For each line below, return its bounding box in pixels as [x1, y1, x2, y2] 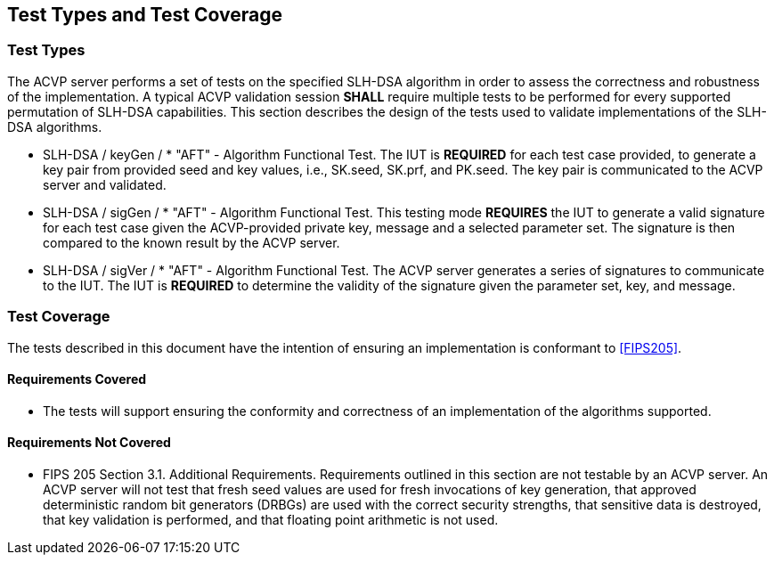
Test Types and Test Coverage [7, 4, 282, 26]
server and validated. [43, 176, 167, 192]
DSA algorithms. [7, 118, 102, 134]
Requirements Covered [7, 371, 147, 387]
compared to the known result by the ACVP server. [43, 234, 340, 250]
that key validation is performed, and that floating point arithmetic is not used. [43, 511, 499, 527]
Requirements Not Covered [7, 435, 171, 451]
